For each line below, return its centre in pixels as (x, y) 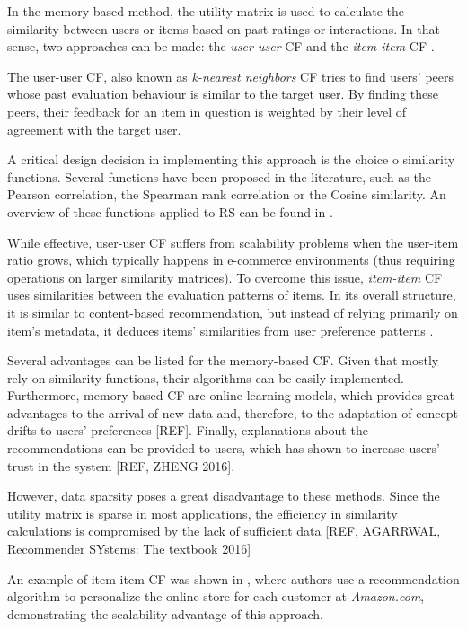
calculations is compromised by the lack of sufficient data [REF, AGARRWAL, (224, 531)
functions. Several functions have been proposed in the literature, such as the (219, 176)
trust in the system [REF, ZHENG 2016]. (121, 465)
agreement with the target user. (94, 129)
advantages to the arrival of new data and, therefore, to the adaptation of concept (233, 412)
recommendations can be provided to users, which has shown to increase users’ (224, 448)
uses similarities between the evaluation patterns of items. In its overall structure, (232, 295)
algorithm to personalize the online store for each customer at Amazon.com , (216, 596)
